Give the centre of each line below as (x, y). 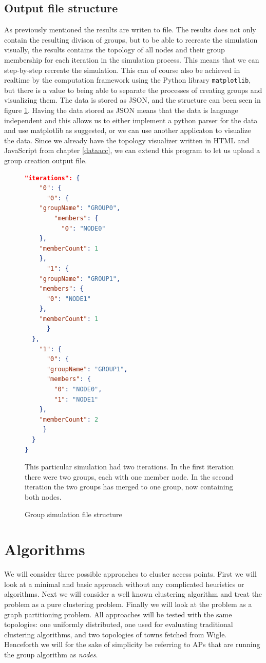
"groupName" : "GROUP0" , (80, 208)
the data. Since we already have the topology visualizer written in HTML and (127, 140)
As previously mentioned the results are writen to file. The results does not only (130, 30)
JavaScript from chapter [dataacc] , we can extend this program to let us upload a (132, 150)
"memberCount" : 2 (69, 419)
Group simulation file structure (73, 514)
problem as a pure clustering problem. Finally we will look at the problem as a (128, 604)
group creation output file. (46, 160)
